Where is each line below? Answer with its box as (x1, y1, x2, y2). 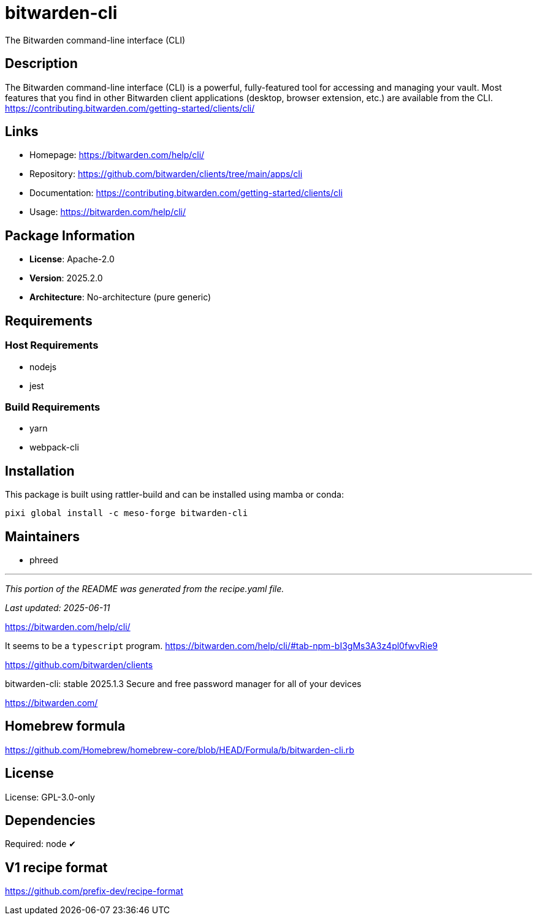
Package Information (5, 227, 135, 243)
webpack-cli (29, 442, 79, 453)
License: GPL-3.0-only (5, 791, 95, 802)
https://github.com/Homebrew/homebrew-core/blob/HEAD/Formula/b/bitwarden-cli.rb (5, 744, 354, 755)
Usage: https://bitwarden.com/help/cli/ (29, 207, 186, 218)
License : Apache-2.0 (29, 254, 115, 265)
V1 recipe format (5, 859, 108, 875)
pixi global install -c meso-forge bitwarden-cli (5, 508, 248, 519)
